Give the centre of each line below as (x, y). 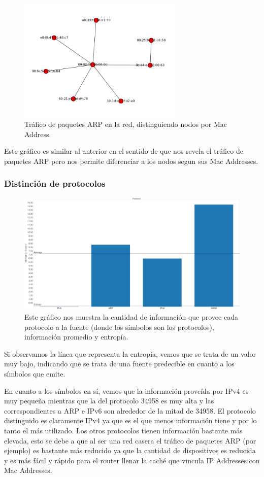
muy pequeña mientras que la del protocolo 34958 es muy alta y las (109, 401)
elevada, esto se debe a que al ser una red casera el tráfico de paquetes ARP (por (130, 440)
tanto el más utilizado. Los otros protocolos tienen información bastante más (123, 430)
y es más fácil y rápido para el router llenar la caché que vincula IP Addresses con (132, 460)
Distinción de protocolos (55, 183)
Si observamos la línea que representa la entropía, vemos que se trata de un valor (130, 353)
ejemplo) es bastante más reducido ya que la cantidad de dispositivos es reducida (130, 450)
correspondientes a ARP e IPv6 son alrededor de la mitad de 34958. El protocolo (130, 410)
